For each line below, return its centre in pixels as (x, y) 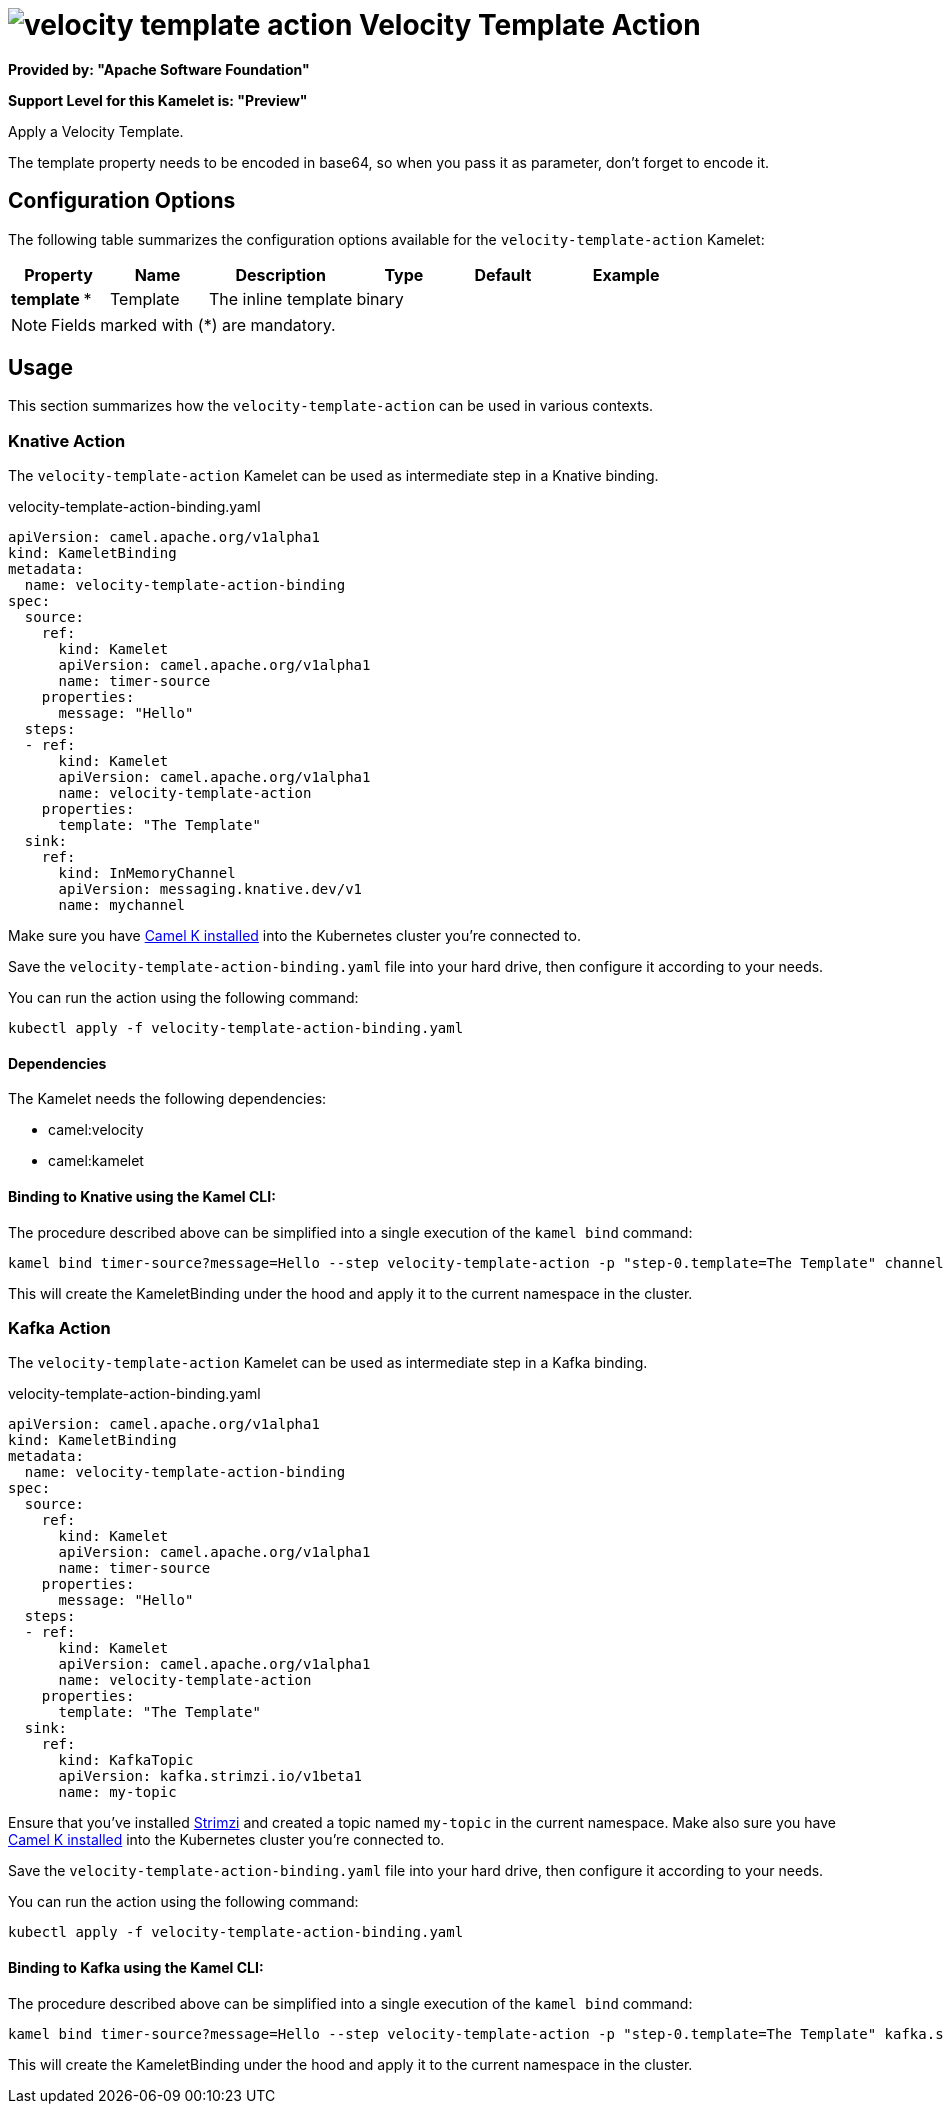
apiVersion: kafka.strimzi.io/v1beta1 (210, 1776)
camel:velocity (96, 1130)
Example (626, 274)
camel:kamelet (96, 1161)
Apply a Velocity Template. (96, 131)
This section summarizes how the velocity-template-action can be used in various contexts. (331, 406)
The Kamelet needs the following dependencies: (167, 1099)
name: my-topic (117, 1792)
